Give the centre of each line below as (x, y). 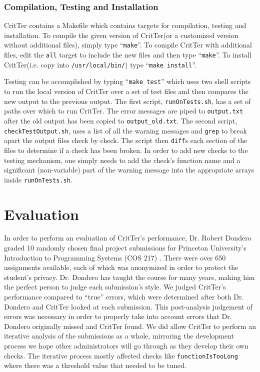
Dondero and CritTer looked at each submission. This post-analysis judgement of (128, 306)
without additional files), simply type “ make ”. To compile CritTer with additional (128, 45)
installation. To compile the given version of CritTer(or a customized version (121, 35)
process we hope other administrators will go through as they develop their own (126, 345)
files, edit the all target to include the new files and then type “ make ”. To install (128, 55)
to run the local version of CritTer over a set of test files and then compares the (126, 91)
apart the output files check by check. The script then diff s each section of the (126, 140)
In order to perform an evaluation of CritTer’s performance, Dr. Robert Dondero (128, 238)
